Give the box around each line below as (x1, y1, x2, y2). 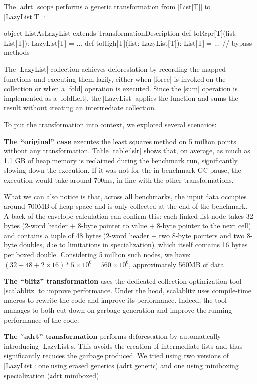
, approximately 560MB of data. (129, 259, 226, 269)
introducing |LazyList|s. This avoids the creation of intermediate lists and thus (4, 340, 243, 351)
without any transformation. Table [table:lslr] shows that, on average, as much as (4, 145, 250, 156)
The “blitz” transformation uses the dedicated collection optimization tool (4, 276, 242, 286)
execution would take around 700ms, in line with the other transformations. (4, 174, 234, 185)
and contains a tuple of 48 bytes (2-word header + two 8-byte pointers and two (4, 230, 245, 240)
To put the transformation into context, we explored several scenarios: (4, 119, 217, 129)
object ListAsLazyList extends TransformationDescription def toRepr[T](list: (4, 28, 237, 38)
